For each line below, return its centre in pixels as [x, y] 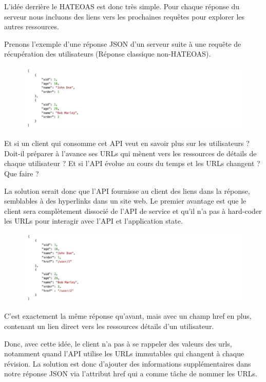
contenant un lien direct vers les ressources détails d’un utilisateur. [109, 326]
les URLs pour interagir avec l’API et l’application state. [93, 221]
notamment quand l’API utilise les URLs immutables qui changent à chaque [124, 353]
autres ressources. [32, 26]
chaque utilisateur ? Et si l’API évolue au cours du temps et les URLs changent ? [132, 163]
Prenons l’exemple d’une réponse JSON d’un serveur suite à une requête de [123, 43]
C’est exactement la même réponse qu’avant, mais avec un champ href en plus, [128, 316]
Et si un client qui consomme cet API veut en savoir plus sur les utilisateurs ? [127, 143]
